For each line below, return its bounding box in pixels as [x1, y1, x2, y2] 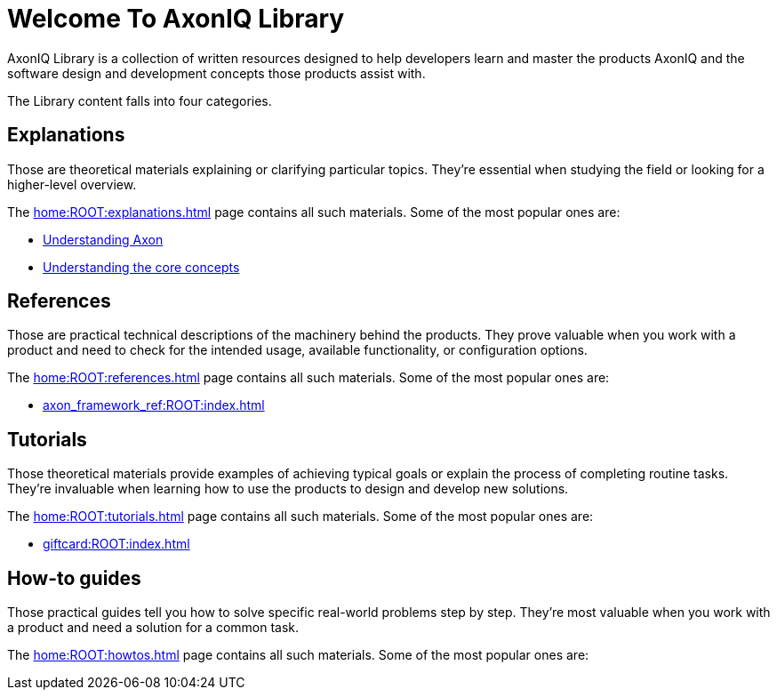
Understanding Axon [43, 231, 164, 247]
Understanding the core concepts [43, 259, 240, 275]
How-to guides [7, 566, 141, 589]
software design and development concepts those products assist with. [7, 65, 426, 81]
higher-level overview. [7, 176, 137, 192]
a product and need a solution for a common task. [7, 620, 300, 636]
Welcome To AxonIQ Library [7, 4, 345, 34]
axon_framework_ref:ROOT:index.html [43, 397, 265, 413]
